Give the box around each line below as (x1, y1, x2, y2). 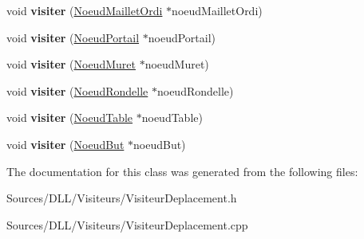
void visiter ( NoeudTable (6, 109, 133, 126)
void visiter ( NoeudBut (6, 135, 125, 152)
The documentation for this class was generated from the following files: (6, 163, 358, 179)
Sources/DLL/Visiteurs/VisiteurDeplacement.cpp (6, 216, 248, 233)
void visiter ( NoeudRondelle (6, 82, 148, 99)
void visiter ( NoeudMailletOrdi (6, 2, 163, 18)
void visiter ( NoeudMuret (6, 56, 136, 72)
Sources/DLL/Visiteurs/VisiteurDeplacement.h (6, 190, 237, 206)
